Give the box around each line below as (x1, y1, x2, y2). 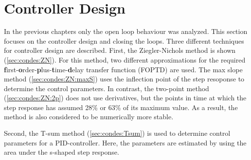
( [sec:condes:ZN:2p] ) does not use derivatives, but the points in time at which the (4, 93, 247, 103)
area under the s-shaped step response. (4, 147, 119, 157)
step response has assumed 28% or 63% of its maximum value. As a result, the (4, 102, 238, 112)
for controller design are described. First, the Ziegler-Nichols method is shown (4, 45, 236, 55)
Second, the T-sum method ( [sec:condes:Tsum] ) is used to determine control (4, 128, 231, 138)
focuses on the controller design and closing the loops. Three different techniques (4, 35, 244, 46)
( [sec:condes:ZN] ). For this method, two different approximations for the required (4, 54, 246, 64)
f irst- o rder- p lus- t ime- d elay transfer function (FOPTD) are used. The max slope (4, 64, 243, 74)
